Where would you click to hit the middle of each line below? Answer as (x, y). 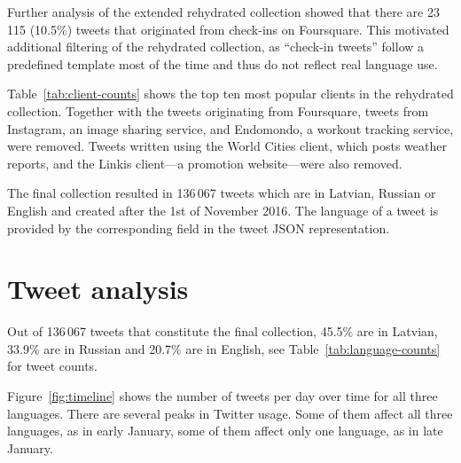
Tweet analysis (98, 289)
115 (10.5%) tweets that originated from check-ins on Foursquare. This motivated (228, 29)
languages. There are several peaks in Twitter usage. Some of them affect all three (230, 413)
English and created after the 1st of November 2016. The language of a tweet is (223, 210)
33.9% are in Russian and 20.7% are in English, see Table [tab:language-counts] (224, 348)
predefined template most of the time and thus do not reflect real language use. (223, 63)
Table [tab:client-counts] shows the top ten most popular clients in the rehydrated (230, 94)
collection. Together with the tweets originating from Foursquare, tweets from (218, 110)
